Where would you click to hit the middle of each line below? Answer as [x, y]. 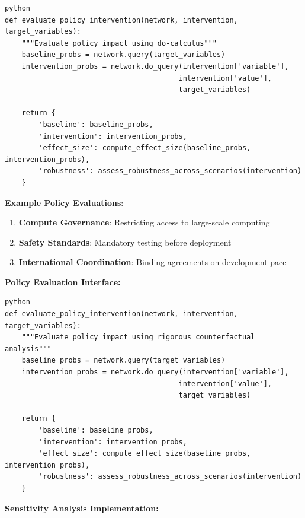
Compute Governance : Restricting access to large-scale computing [144, 222]
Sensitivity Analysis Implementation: [82, 508]
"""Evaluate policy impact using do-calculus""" [119, 43]
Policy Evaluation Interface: [63, 282]
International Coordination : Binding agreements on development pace [152, 262]
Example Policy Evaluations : [64, 202]
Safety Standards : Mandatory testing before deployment [125, 242]
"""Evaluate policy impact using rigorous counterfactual [138, 337]
